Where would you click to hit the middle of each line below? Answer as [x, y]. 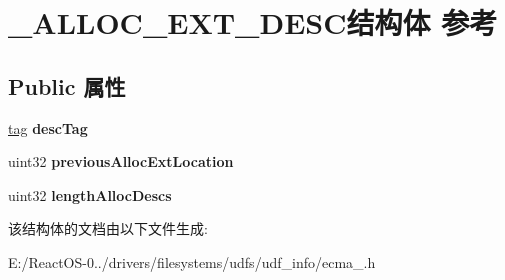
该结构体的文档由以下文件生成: [108, 228]
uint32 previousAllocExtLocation [121, 161]
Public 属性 [67, 85]
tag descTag [48, 127]
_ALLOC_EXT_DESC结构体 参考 [253, 22]
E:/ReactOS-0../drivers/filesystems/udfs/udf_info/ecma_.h [192, 261]
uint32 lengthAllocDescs [90, 194]
